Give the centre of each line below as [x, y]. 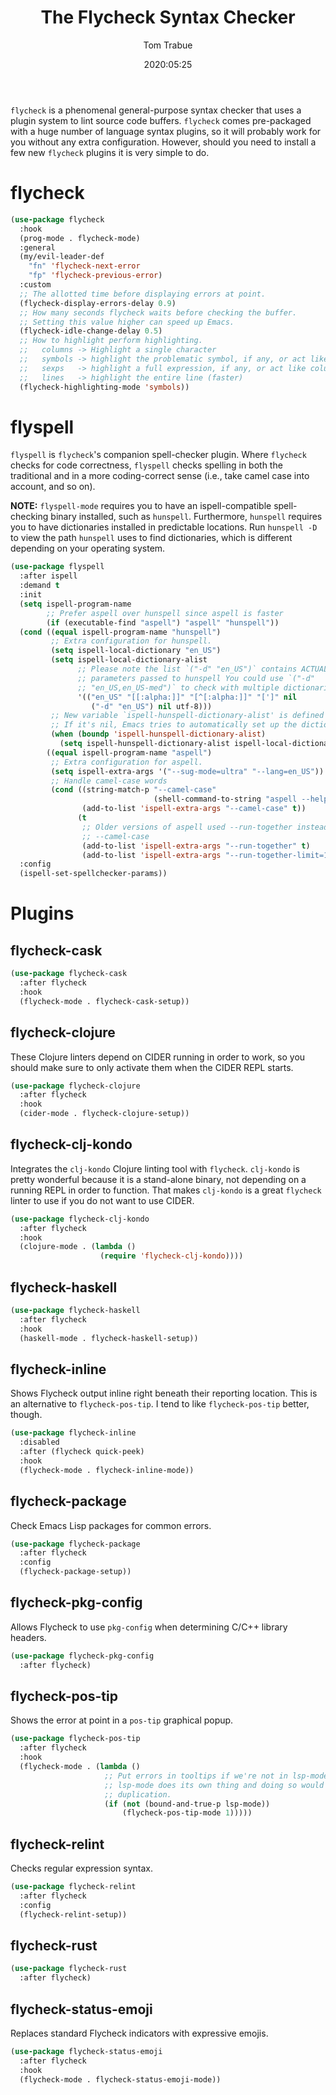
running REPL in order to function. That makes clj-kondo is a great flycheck [166, 1190]
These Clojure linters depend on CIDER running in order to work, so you [158, 1057]
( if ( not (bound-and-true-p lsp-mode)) [187, 1804]
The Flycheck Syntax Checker [168, 17]
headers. [28, 1637]
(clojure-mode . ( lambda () [78, 1247]
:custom [35, 285]
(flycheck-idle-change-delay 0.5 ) [91, 331]
